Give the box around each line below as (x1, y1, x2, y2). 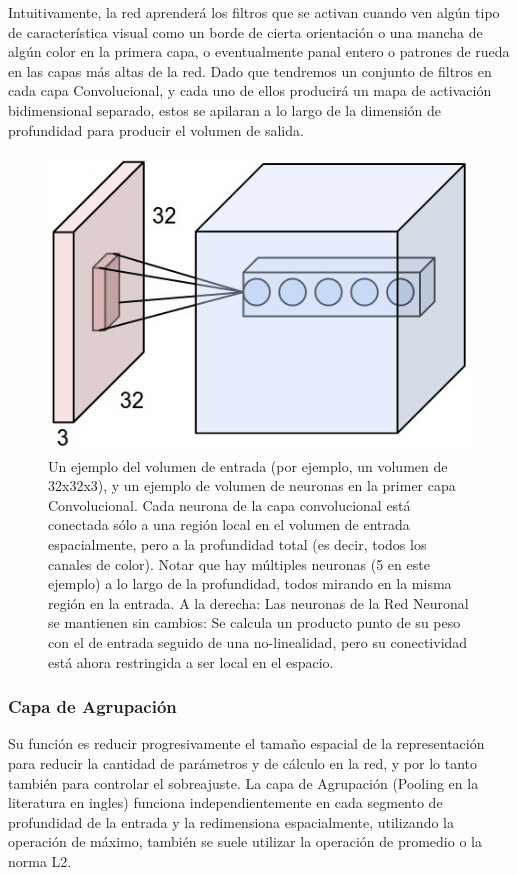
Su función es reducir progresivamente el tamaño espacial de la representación (8, 733, 485, 754)
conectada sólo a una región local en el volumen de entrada (48, 514, 410, 535)
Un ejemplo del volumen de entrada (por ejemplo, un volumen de (48, 455, 448, 476)
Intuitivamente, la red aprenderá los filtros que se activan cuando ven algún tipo (8, 2, 500, 22)
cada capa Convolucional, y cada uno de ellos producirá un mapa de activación (8, 80, 492, 101)
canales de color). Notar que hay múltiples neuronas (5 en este (48, 553, 430, 574)
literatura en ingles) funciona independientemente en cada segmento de (8, 792, 443, 813)
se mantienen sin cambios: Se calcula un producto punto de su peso (48, 612, 461, 633)
